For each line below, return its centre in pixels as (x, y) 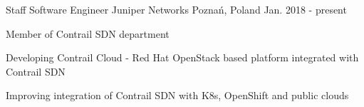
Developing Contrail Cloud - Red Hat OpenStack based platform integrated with (182, 57)
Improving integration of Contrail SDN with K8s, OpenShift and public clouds (177, 95)
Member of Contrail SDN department (88, 33)
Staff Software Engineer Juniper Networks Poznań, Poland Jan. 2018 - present (176, 9)
